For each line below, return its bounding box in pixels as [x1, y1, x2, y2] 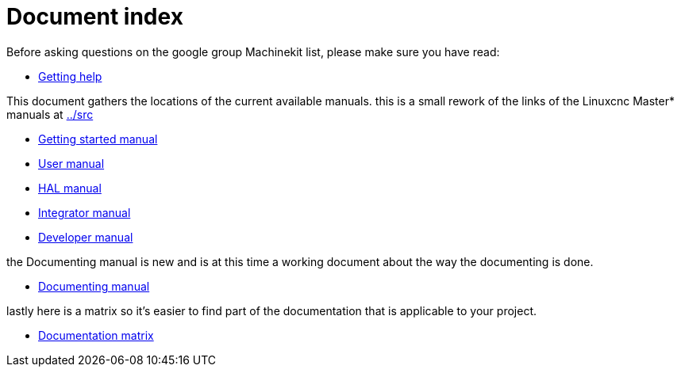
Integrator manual [38, 205, 131, 219]
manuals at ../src [6, 107, 94, 121]
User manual [38, 156, 105, 170]
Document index [6, 3, 183, 30]
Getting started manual [38, 131, 158, 146]
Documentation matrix [38, 328, 154, 342]
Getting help [38, 69, 102, 83]
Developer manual [38, 230, 133, 244]
